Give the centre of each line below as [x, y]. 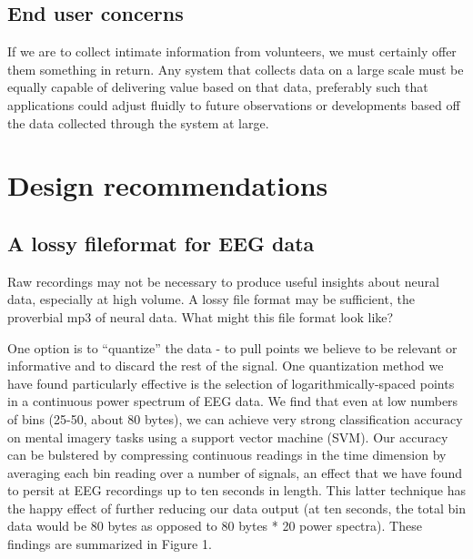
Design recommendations [168, 185]
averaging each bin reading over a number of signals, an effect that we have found [235, 472]
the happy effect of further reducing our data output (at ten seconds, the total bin [236, 508]
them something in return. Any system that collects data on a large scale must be [236, 69]
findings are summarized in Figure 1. [110, 544]
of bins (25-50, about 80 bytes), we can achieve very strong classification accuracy [235, 418]
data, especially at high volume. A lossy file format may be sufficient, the [211, 299]
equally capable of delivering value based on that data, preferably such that [218, 87]
